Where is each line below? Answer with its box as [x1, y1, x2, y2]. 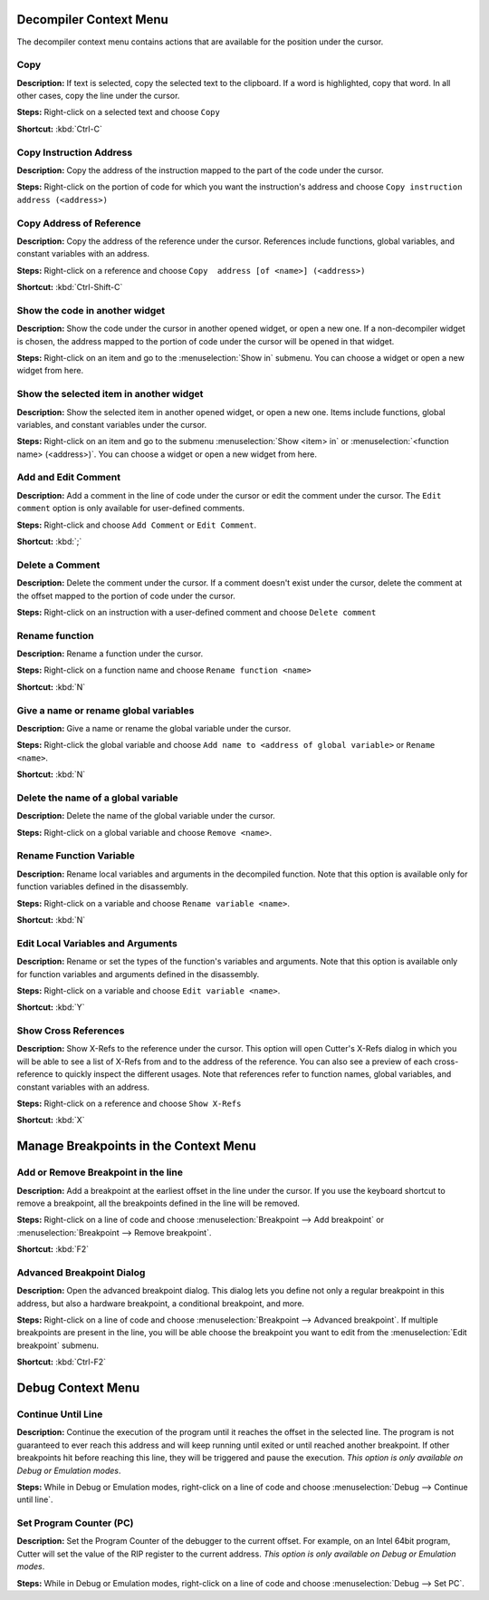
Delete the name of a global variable [16, 791, 178, 804]
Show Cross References [16, 1024, 126, 1037]
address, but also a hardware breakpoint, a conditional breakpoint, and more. [16, 1297, 305, 1309]
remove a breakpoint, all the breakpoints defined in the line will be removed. [16, 1198, 301, 1208]
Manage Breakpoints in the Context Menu [16, 1139, 257, 1154]
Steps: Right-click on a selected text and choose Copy [16, 107, 221, 118]
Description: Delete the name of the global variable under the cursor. [16, 810, 275, 821]
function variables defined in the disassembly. [16, 881, 189, 892]
